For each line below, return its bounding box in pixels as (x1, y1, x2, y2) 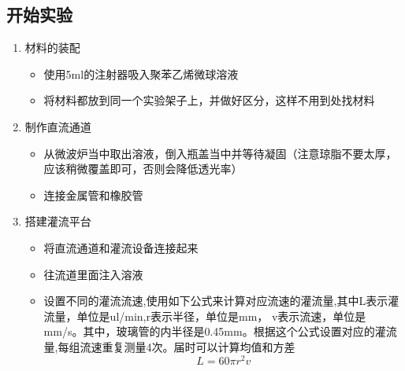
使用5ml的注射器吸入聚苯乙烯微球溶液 (43, 65, 239, 82)
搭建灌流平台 (24, 213, 91, 230)
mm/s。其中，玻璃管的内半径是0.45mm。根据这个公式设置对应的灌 (43, 323, 386, 340)
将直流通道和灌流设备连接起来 (43, 239, 199, 255)
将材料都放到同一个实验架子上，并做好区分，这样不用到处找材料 (43, 92, 375, 108)
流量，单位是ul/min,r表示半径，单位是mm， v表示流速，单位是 (43, 307, 366, 324)
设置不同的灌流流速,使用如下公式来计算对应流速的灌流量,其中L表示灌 (43, 292, 399, 309)
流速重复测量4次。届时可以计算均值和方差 (80, 338, 295, 354)
